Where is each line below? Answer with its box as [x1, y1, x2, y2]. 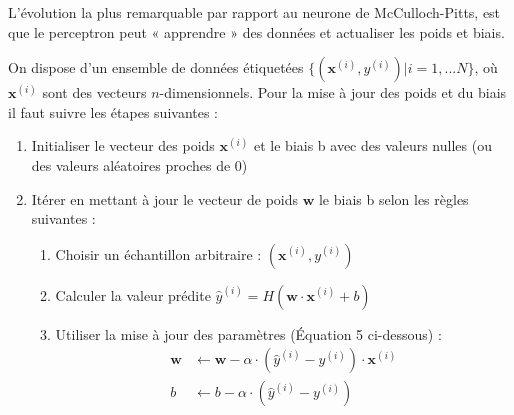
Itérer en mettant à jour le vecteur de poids [31, 188, 299, 209]
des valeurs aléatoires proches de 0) [31, 154, 248, 175]
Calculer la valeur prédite [55, 284, 211, 305]
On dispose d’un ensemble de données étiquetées [8, 57, 304, 78]
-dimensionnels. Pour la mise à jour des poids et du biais [159, 82, 507, 103]
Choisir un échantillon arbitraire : [55, 243, 262, 264]
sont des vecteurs [42, 82, 147, 103]
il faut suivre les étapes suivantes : [8, 101, 219, 122]
